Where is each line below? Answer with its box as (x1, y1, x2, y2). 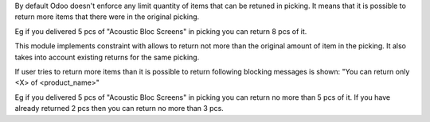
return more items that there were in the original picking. (14, 12, 200, 21)
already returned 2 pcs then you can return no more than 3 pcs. (14, 104, 225, 113)
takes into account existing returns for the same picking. (14, 52, 200, 62)
